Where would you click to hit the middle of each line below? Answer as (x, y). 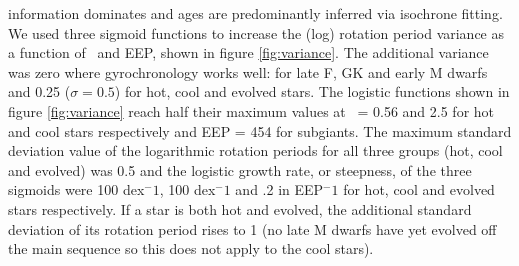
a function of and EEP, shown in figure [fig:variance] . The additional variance (248, 52)
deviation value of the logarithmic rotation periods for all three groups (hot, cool (255, 150)
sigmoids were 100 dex (76, 189)
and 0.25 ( (39, 91)
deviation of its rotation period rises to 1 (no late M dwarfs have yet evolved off (252, 228)
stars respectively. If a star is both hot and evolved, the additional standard (240, 208)
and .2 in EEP (279, 189)
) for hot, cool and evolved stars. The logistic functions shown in (312, 91)
